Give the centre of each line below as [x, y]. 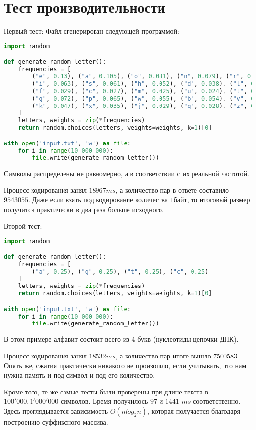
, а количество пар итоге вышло [163, 355]
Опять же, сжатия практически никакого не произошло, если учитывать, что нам [125, 365]
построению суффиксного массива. [56, 421]
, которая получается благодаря [194, 411]
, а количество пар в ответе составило [172, 190]
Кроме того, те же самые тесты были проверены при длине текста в [106, 391]
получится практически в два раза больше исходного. [84, 209]
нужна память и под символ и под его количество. [80, 375]
